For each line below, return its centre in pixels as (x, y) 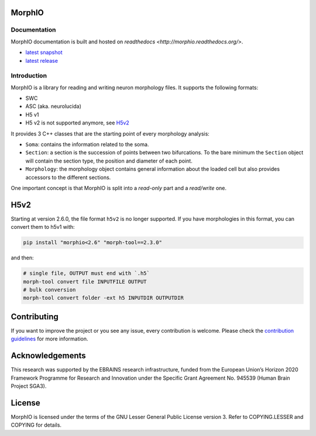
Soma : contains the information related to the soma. (87, 144)
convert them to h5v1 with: (43, 227)
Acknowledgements (48, 356)
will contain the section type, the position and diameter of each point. (109, 161)
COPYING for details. (36, 425)
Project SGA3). (29, 386)
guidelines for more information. (49, 339)
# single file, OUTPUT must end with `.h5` (87, 273)
